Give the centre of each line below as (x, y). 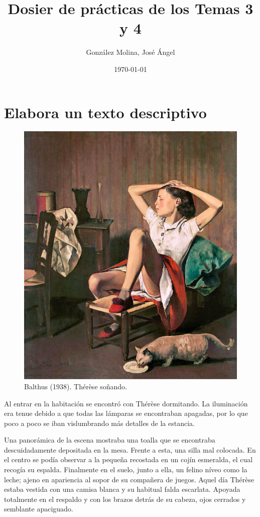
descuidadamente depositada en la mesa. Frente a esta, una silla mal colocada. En (130, 449)
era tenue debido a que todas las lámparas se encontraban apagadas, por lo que (126, 413)
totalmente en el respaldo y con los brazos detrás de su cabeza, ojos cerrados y (125, 499)
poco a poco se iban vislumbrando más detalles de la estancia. (99, 423)
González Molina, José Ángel (131, 52)
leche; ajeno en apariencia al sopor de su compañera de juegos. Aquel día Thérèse (129, 479)
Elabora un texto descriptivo (105, 112)
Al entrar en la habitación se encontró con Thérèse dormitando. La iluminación (126, 403)
